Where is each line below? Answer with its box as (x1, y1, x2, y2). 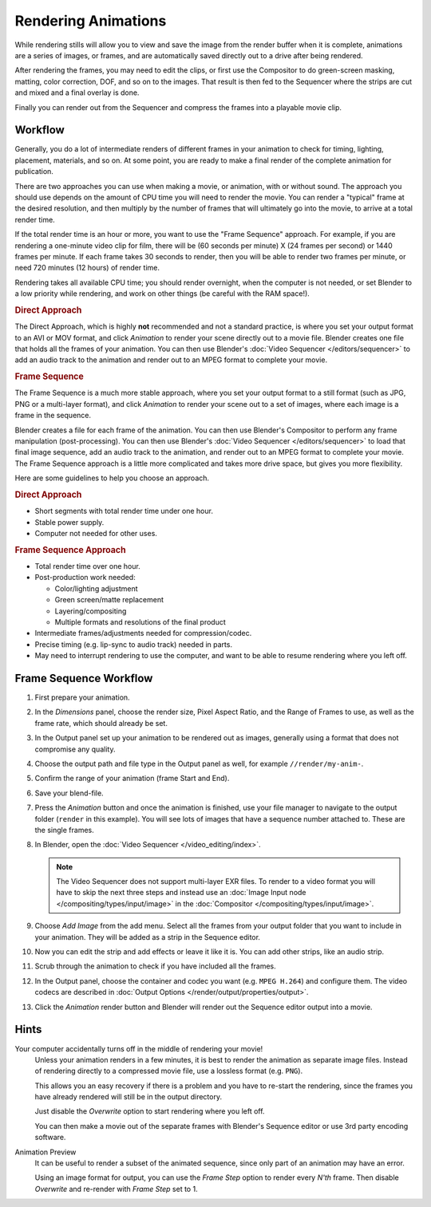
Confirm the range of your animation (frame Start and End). (34, 774, 230, 783)
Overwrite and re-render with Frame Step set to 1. (34, 1184, 199, 1193)
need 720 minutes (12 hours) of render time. (14, 263, 160, 273)
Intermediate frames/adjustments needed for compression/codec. (34, 629, 252, 638)
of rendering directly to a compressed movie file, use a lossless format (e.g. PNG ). (34, 1066, 303, 1076)
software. (34, 1133, 66, 1142)
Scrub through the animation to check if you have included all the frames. (34, 961, 277, 971)
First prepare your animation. (34, 692, 131, 702)
